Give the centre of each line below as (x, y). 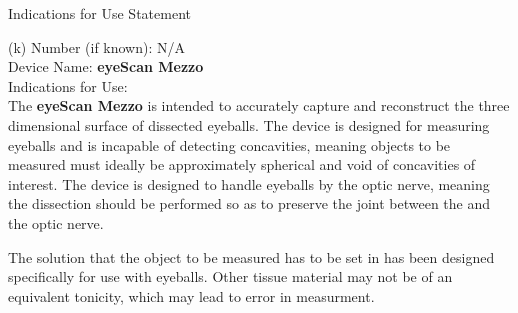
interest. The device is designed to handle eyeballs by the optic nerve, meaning (249, 183)
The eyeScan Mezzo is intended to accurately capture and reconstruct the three (259, 105)
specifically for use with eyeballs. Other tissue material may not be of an (230, 276)
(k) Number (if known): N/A (97, 46)
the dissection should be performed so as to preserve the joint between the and (249, 203)
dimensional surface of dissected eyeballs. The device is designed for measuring (249, 124)
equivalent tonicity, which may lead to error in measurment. (191, 295)
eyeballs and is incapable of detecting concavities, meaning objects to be (229, 144)
